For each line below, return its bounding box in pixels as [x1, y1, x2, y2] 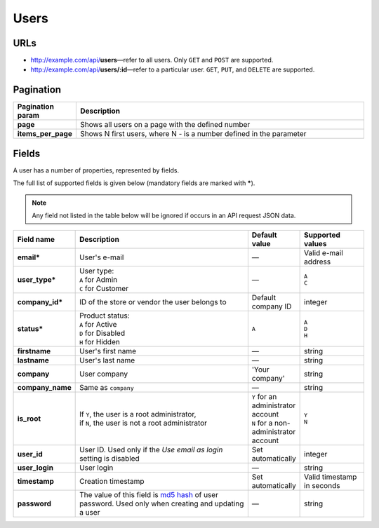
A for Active [79, 320, 117, 330]
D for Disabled [79, 328, 126, 338]
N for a [251, 418, 273, 428]
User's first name [79, 346, 137, 356]
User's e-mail [79, 252, 124, 262]
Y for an [251, 392, 277, 402]
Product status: [79, 311, 130, 320]
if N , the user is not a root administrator [79, 418, 207, 428]
